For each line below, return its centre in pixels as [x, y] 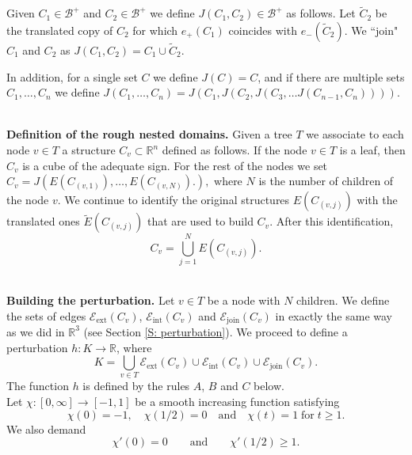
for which [155, 30]
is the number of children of [326, 181]
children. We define [343, 300]
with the [377, 200]
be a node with [244, 300]
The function [38, 386]
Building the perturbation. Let [91, 300]
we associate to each [355, 134]
